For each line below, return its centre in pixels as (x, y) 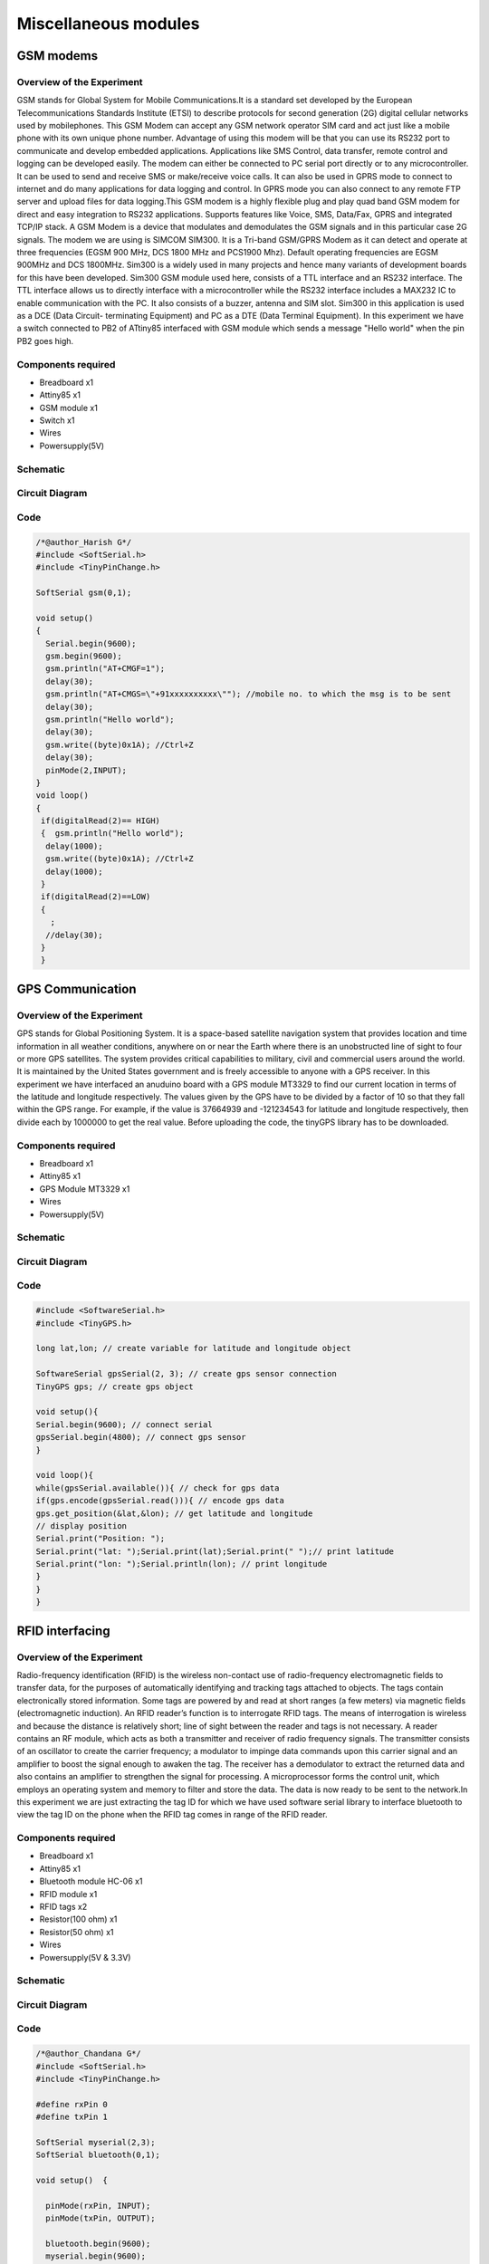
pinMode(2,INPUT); (86, 770)
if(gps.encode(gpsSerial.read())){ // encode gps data (160, 1501)
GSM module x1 (69, 408)
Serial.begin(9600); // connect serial (124, 1425)
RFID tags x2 (63, 1906)
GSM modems (58, 56)
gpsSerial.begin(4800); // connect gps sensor (141, 1437)
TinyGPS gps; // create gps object (115, 1386)
